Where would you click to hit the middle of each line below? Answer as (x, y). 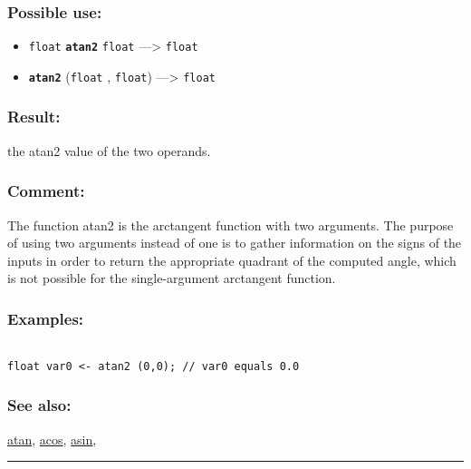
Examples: (46, 318)
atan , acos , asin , (52, 439)
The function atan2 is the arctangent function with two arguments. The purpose (231, 225)
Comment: (46, 191)
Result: (34, 117)
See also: (39, 405)
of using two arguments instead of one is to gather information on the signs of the (235, 243)
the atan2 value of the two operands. (109, 150)
